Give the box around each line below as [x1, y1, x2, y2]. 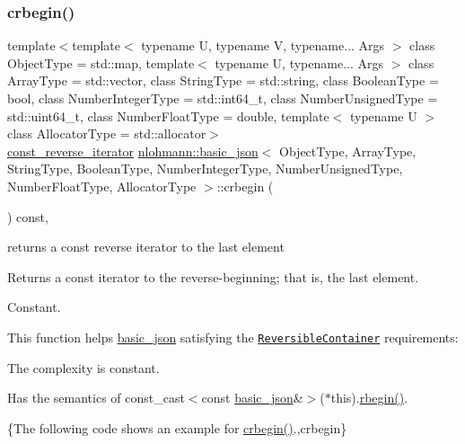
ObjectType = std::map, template [7, 53, 195, 72]
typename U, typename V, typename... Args [141, 36, 385, 55]
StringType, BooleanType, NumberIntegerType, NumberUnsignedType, [7, 159, 403, 178]
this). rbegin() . [330, 388, 408, 407]
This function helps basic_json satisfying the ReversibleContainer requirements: [7, 327, 459, 346]
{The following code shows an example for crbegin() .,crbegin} [7, 418, 347, 437]
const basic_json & [201, 388, 303, 407]
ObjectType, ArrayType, [279, 141, 417, 160]
